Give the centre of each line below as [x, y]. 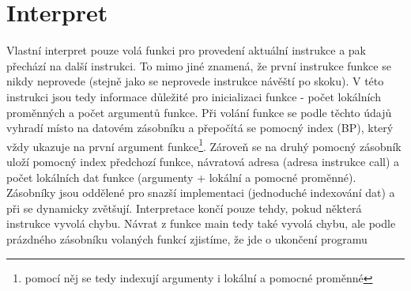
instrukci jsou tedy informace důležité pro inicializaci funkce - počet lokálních [194, 96]
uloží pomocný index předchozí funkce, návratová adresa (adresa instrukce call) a [203, 161]
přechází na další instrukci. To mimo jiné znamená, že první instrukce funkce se [199, 65]
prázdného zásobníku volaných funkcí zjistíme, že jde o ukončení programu [187, 238]
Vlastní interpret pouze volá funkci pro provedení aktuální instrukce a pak [187, 50]
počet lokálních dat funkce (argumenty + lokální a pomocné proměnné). [181, 177]
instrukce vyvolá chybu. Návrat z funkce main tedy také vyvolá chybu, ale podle [201, 223]
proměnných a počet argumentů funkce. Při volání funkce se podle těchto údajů [199, 112]
